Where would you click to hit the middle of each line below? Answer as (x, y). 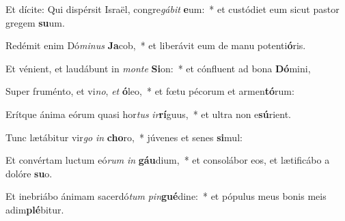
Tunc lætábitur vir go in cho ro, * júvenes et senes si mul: (124, 137)
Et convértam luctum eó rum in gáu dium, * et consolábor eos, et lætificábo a (168, 160)
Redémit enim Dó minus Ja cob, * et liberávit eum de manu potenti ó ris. (156, 45)
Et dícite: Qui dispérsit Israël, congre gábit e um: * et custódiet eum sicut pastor (172, 9)
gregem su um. (35, 22)
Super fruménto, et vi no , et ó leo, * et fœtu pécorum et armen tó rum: (150, 91)
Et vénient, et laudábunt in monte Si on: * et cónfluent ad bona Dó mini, (158, 68)
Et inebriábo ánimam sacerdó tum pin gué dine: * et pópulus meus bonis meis (166, 196)
